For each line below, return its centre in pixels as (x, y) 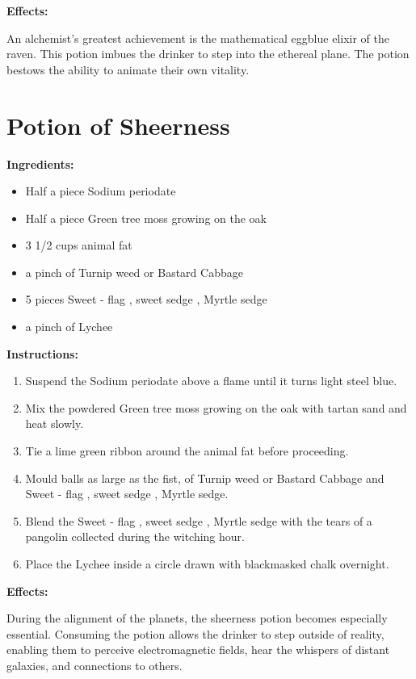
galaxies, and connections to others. (95, 665)
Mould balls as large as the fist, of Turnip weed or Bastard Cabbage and (205, 478)
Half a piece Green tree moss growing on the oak (146, 218)
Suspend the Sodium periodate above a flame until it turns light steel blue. (211, 381)
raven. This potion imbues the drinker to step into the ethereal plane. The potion (208, 54)
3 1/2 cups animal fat (79, 245)
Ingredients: (40, 163)
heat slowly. (55, 423)
